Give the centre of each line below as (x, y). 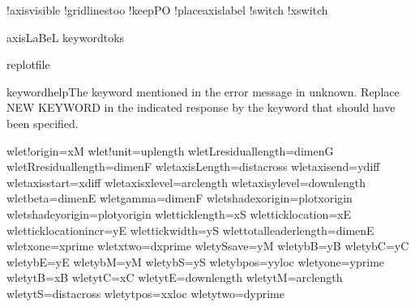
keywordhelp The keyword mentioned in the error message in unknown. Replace (203, 91)
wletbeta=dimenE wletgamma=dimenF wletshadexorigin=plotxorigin (180, 198)
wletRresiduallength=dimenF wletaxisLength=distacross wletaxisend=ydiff (193, 166)
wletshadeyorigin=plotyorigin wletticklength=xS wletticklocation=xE (179, 213)
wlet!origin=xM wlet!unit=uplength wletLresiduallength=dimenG (170, 150)
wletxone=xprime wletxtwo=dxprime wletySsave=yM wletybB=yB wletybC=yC (208, 246)
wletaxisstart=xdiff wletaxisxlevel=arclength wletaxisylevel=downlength (186, 182)
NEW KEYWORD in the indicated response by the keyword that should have (201, 107)
